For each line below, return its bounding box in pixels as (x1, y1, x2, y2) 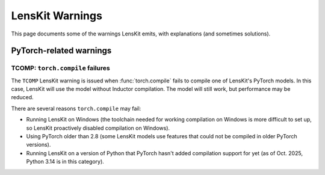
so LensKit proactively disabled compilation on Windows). (26, 124, 170, 132)
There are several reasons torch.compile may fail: (11, 105, 141, 112)
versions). (26, 141, 51, 149)
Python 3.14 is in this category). (26, 158, 105, 165)
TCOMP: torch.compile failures (11, 64, 111, 72)
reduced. (11, 94, 34, 101)
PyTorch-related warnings (11, 46, 112, 56)
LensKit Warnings (11, 9, 102, 22)
